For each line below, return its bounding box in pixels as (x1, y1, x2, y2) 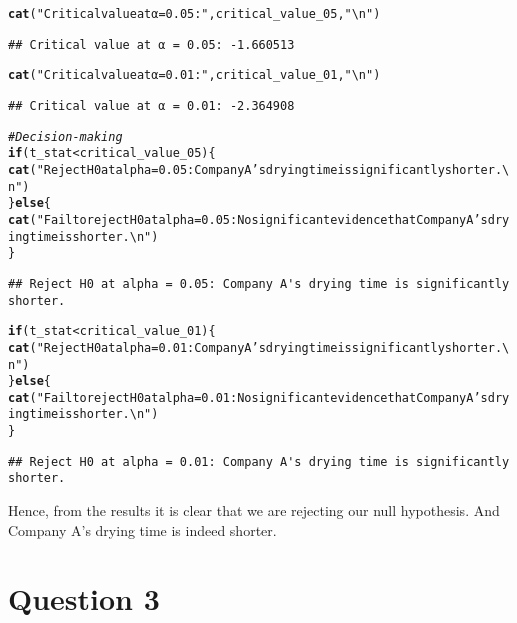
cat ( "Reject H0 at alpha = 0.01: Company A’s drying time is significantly (8, 340, 445, 355)
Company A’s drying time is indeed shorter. (8, 519, 277, 540)
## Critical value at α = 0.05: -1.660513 (8, 37, 295, 52)
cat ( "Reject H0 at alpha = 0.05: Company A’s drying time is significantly (8, 162, 445, 177)
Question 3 (8, 578, 160, 619)
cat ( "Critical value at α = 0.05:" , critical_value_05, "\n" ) (8, 7, 381, 21)
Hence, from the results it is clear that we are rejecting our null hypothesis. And (8, 500, 500, 521)
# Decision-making (8, 129, 123, 144)
